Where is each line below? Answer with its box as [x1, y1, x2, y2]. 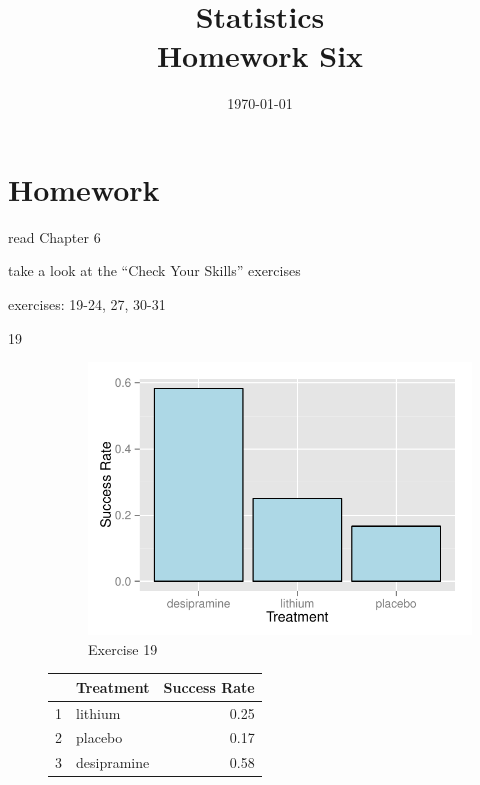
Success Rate [163, 676, 255, 697]
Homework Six [156, 35, 364, 76]
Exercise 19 [88, 638, 158, 659]
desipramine [76, 752, 150, 773]
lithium [76, 702, 121, 723]
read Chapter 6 [8, 226, 101, 247]
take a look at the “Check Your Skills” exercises [8, 260, 301, 281]
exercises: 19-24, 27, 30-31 [8, 294, 166, 315]
